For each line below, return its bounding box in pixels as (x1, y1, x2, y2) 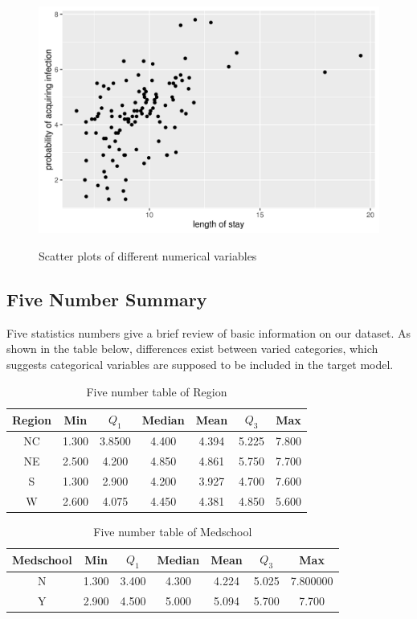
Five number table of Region (86, 383, 227, 400)
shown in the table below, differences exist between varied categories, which (6, 340, 378, 357)
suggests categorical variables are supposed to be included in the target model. (6, 355, 394, 372)
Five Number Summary (6, 286, 207, 311)
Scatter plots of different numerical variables (39, 247, 257, 264)
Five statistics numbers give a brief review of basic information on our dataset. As (6, 324, 411, 341)
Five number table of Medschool (93, 523, 252, 539)
